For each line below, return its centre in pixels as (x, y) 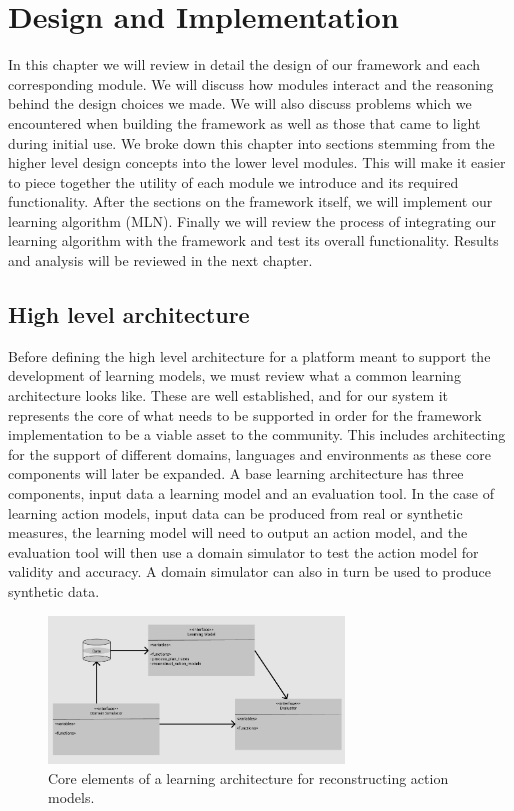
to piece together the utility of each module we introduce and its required (233, 181)
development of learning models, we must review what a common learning (234, 375)
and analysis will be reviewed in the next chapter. (160, 260)
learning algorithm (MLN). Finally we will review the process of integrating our (252, 220)
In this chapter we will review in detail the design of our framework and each (244, 64)
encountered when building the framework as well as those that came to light (244, 122)
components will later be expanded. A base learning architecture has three (236, 473)
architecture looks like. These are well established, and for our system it (228, 395)
